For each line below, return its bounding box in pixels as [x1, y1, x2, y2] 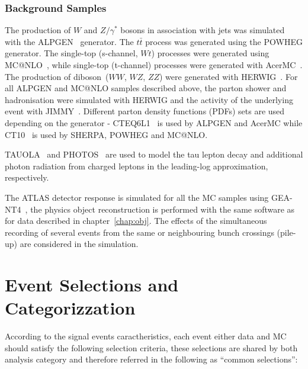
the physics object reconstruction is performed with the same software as [30, 203, 295, 215]
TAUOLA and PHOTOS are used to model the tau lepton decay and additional [5, 148, 303, 161]
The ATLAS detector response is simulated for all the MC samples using [5, 191, 269, 203]
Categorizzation [5, 296, 136, 320]
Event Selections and [5, 272, 179, 297]
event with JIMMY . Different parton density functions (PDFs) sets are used [5, 105, 285, 117]
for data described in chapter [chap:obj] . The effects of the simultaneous [5, 214, 267, 227]
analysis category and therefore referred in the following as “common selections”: [5, 353, 298, 365]
